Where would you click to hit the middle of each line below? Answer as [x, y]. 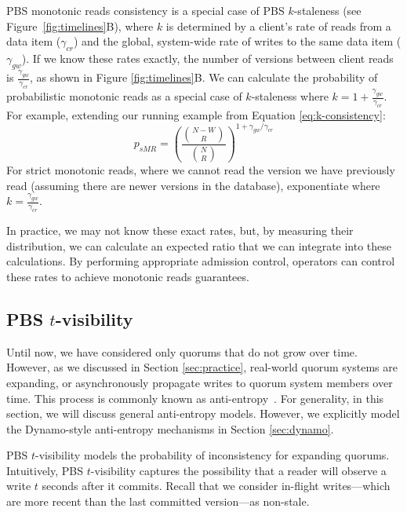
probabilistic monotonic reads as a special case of [124, 96]
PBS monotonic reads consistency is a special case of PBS [145, 10]
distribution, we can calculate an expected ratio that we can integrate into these [199, 245]
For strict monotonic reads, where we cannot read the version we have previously [201, 169]
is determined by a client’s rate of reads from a [278, 26]
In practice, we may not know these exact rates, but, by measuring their [180, 230]
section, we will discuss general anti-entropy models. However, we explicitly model [203, 413]
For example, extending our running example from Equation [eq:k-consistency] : [196, 114]
